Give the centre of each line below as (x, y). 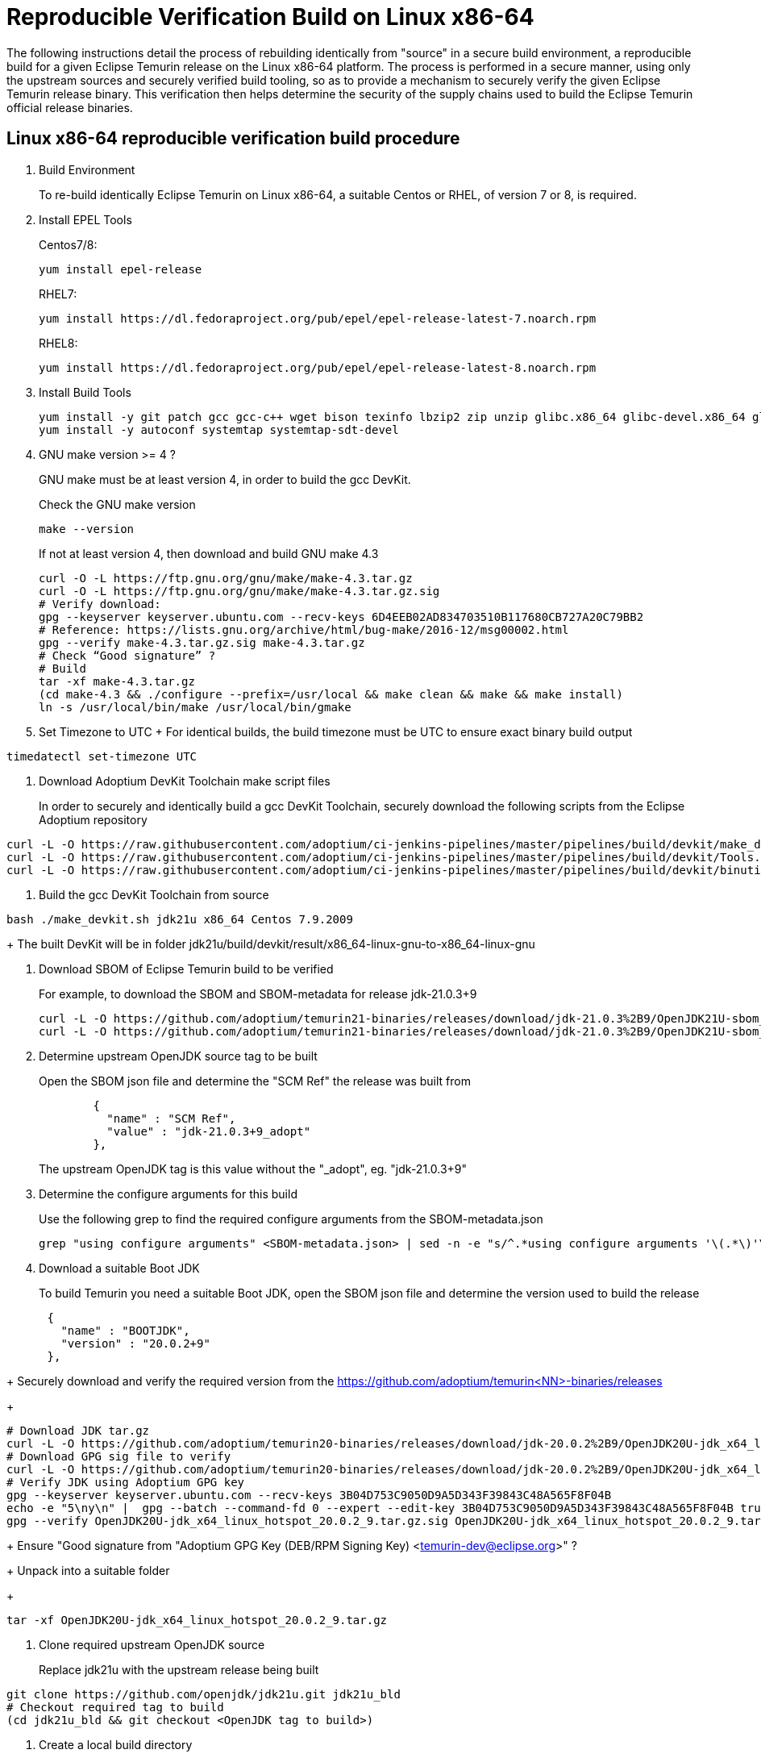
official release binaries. (70, 107)
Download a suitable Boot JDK (119, 1268)
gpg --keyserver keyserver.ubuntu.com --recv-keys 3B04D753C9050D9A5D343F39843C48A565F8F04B (309, 1495)
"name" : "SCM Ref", (171, 1118)
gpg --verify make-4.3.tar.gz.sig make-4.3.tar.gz (202, 642)
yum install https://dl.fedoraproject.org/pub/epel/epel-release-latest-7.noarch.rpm (318, 318)
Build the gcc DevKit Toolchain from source (154, 894)
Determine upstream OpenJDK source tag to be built (178, 1056)
